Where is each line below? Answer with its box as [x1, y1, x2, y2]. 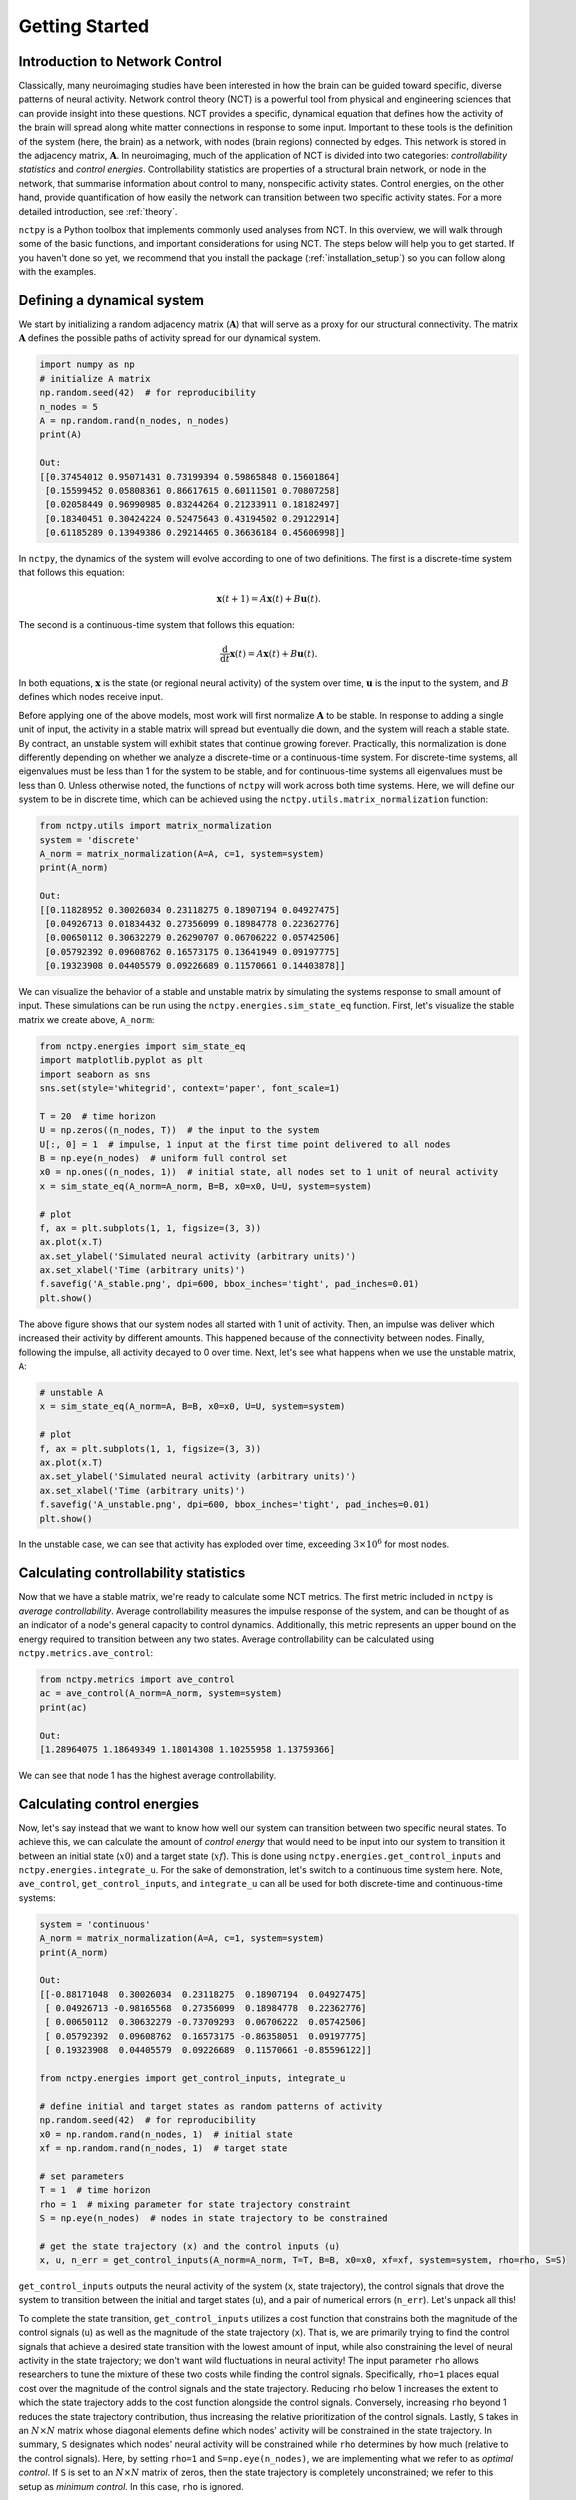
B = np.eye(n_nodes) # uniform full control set [39, 1152, 288, 1164]
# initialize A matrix [39, 373, 151, 384]
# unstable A [39, 1386, 104, 1398]
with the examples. [18, 266, 97, 278]
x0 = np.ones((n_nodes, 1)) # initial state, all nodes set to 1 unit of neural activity [39, 1166, 499, 1178]
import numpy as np [39, 359, 135, 370]
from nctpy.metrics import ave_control [39, 1673, 235, 1685]
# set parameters [39, 2170, 125, 2182]
